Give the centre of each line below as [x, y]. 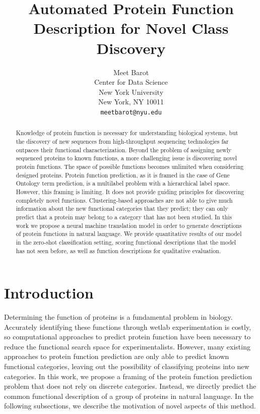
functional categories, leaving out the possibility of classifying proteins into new [127, 366]
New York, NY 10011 [131, 102]
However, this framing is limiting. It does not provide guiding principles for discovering [130, 191]
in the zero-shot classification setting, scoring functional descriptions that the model [126, 242]
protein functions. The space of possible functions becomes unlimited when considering [130, 166]
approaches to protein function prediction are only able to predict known [117, 356]
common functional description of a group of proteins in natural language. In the [129, 396]
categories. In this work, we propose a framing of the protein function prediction [128, 376]
